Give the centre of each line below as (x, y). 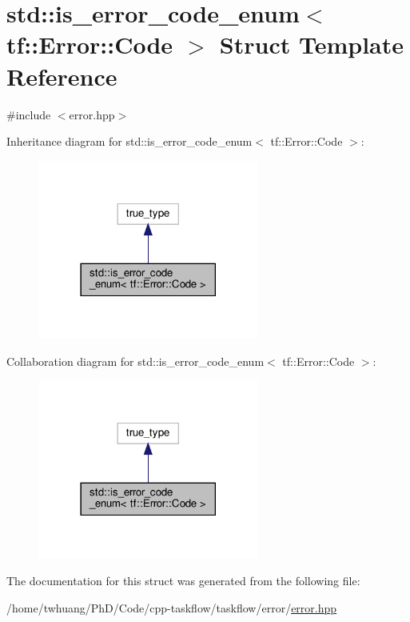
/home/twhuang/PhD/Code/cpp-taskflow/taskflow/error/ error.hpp (172, 607)
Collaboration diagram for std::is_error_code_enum (135, 361)
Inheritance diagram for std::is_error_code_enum (129, 141)
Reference (62, 76)
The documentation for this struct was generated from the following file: (183, 580)
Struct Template (312, 44)
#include (29, 114)
